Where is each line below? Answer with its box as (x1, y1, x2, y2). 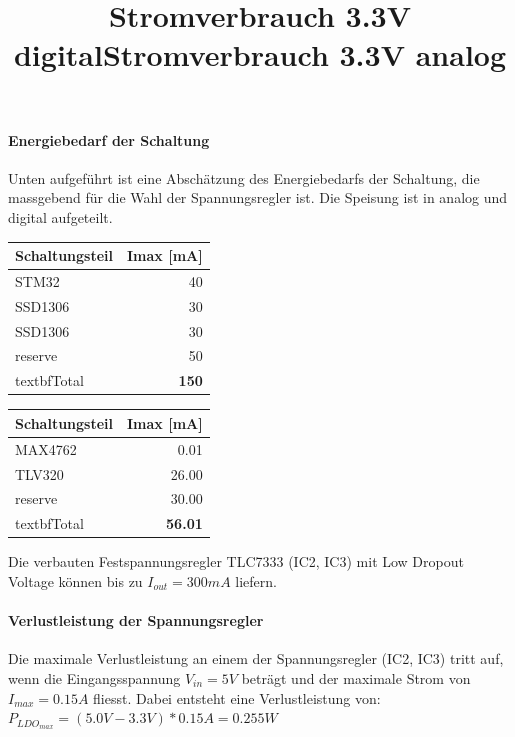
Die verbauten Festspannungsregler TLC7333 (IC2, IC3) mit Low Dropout (8, 551, 464, 572)
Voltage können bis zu (8, 570, 143, 591)
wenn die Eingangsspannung (8, 667, 181, 688)
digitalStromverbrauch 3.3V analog (13, 34, 507, 75)
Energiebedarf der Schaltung (8, 129, 210, 150)
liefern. (235, 570, 277, 591)
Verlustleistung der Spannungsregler (8, 610, 264, 631)
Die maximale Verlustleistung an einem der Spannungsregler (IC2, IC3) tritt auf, (8, 648, 504, 669)
